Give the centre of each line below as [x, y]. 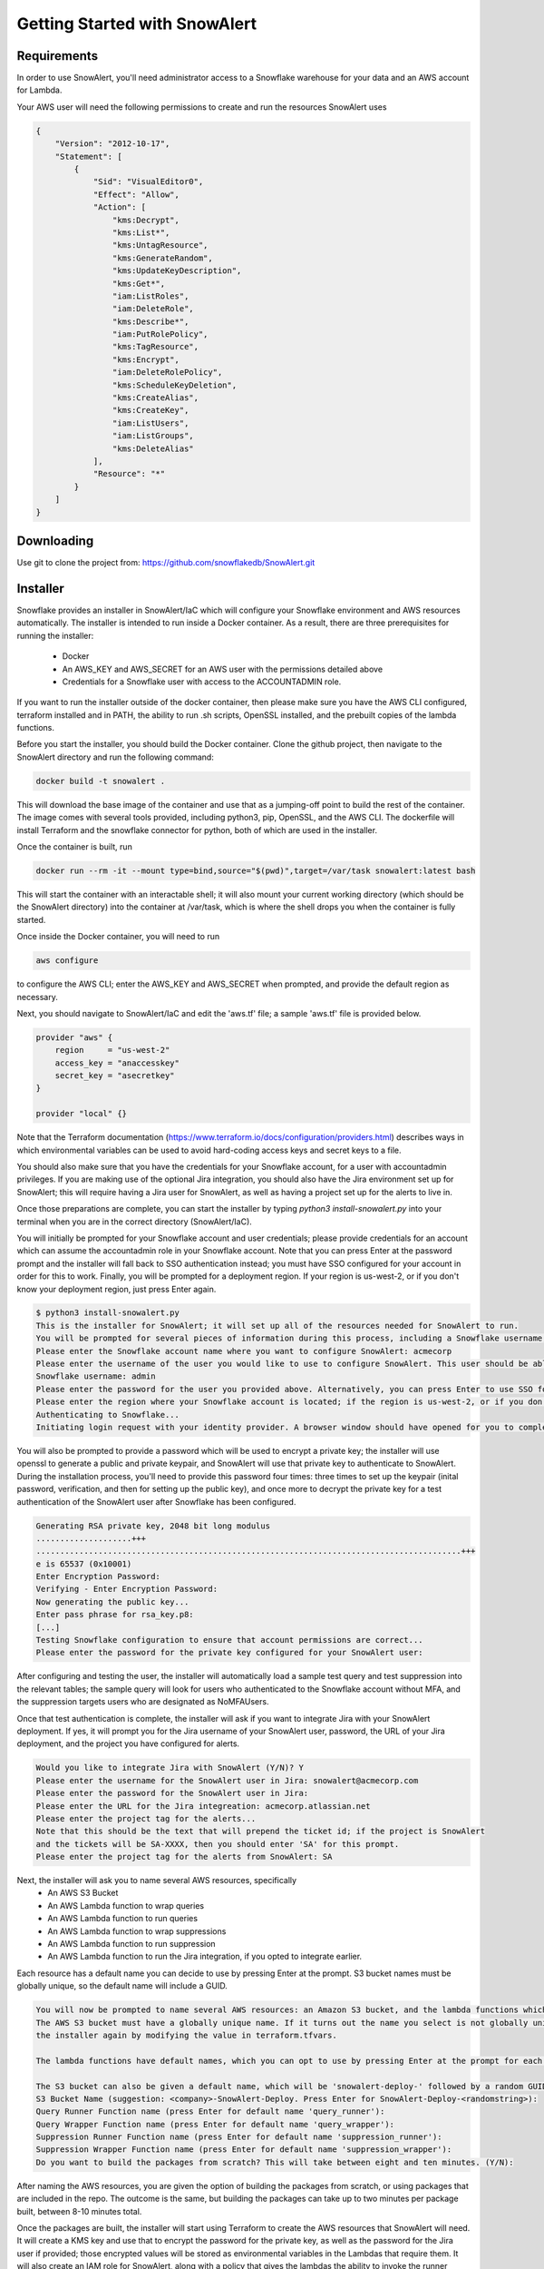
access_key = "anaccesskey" [117, 1063]
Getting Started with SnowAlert [137, 24]
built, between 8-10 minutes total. [79, 2211]
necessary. [38, 997]
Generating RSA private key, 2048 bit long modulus [153, 1526]
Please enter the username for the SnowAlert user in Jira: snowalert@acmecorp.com [227, 1780]
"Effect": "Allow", [136, 194]
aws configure [67, 961]
